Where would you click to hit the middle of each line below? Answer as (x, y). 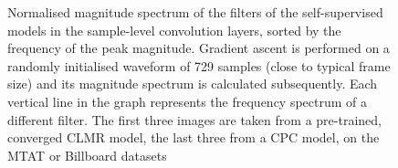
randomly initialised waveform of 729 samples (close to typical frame (199, 65)
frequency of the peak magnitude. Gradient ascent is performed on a (199, 48)
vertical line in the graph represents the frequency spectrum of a (188, 101)
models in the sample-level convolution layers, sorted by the (174, 30)
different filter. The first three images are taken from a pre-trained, (194, 119)
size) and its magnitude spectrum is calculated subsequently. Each (193, 84)
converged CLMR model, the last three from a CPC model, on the (194, 137)
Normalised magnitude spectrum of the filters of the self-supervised (195, 12)
